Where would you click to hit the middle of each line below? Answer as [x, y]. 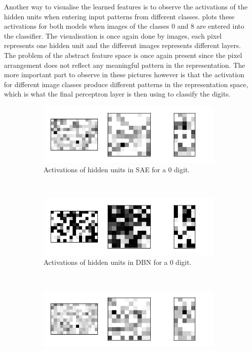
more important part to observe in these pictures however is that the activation [124, 75]
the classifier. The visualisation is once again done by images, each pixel [113, 35]
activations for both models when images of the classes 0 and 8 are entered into [124, 26]
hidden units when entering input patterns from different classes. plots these [119, 16]
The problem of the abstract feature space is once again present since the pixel [123, 55]
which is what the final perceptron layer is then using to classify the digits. [117, 94]
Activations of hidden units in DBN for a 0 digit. [118, 262]
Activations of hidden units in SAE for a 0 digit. [117, 170]
